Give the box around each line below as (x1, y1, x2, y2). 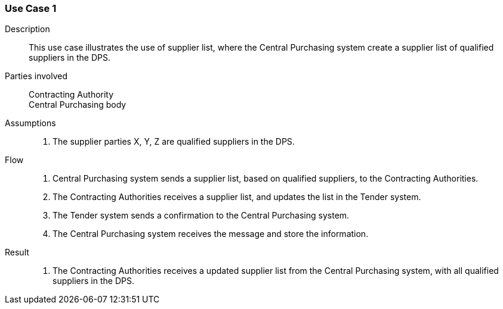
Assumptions (5, 118, 56, 129)
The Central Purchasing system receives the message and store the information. (53, 229, 369, 239)
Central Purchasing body (29, 99, 126, 110)
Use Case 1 (5, 2, 57, 14)
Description (5, 24, 50, 35)
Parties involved (5, 71, 67, 82)
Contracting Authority (29, 89, 114, 100)
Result (5, 247, 29, 258)
